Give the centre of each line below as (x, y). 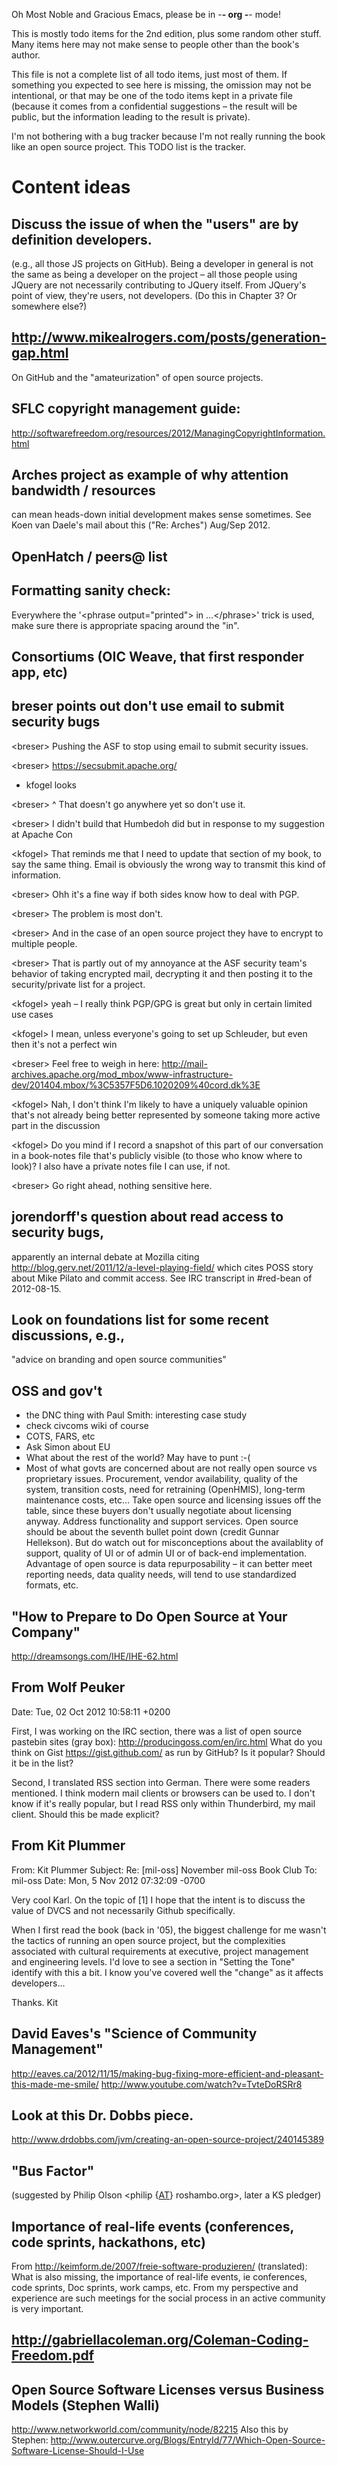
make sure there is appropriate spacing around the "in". (125, 625)
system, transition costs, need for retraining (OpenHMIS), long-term (165, 1490)
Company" (46, 1632)
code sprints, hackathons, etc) (108, 2242)
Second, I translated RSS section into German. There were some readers (161, 1782)
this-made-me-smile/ (55, 2084)
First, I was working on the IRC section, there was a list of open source (157, 1731)
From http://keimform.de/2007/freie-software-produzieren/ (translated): (159, 2266)
